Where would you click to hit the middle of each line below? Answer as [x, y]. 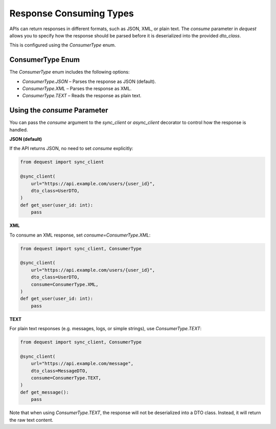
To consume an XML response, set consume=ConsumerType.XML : [80, 235]
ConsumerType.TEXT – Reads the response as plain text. [82, 96]
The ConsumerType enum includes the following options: [70, 72]
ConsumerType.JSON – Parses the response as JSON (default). [89, 81]
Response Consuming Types [72, 13]
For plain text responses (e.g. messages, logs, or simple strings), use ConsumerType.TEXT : [106, 329]
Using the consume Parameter [59, 110]
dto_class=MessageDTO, [59, 371]
